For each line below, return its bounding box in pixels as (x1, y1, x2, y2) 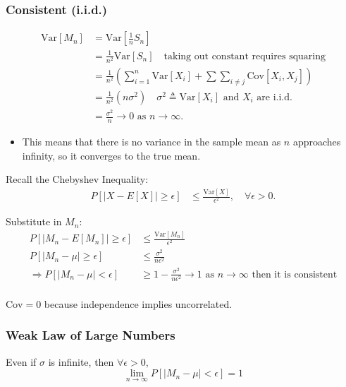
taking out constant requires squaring (163, 51, 326, 61)
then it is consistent (252, 269, 338, 280)
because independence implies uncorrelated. (44, 296, 233, 311)
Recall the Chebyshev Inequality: (6, 172, 149, 186)
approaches (292, 133, 341, 148)
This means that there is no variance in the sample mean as (22, 133, 281, 148)
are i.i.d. (257, 92, 292, 102)
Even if (6, 354, 37, 369)
